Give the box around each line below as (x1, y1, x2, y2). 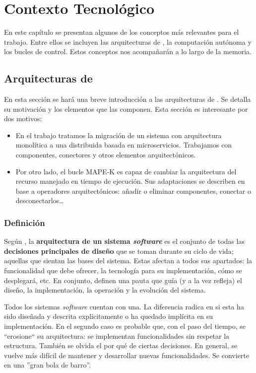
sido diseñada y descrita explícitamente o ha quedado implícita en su (4, 311, 213, 321)
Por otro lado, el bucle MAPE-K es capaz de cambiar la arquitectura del (15, 166, 237, 176)
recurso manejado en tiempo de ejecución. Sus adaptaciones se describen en (15, 176, 245, 186)
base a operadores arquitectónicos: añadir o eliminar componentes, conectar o (15, 185, 251, 196)
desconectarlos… (15, 195, 64, 206)
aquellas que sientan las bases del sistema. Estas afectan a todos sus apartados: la (4, 255, 253, 266)
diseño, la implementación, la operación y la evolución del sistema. (4, 285, 206, 295)
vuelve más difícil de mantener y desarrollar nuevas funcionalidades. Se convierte (4, 350, 250, 360)
